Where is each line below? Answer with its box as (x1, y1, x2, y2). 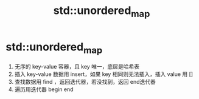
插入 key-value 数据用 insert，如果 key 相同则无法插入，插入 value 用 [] (14, 70, 193, 78)
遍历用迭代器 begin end (14, 86, 74, 93)
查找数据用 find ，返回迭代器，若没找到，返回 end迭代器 (14, 78, 156, 86)
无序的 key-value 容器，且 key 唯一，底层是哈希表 (14, 63, 140, 70)
